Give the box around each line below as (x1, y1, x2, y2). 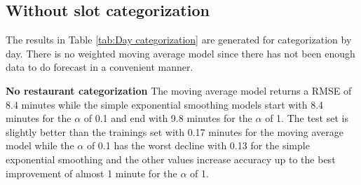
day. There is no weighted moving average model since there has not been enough (6, 46, 355, 60)
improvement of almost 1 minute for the (6, 165, 177, 180)
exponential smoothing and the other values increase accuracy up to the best (6, 151, 336, 166)
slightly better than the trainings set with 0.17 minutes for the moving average (6, 124, 343, 139)
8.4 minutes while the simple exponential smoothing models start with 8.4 (6, 97, 324, 111)
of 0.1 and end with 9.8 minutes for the (83, 111, 252, 125)
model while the (6, 138, 74, 153)
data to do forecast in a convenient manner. (6, 60, 193, 74)
